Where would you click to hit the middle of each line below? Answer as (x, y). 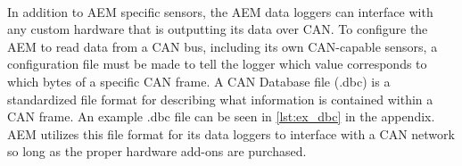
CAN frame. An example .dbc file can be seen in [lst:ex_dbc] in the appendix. (221, 116)
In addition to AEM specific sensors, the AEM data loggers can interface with (220, 11)
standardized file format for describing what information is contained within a (220, 99)
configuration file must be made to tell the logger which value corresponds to (217, 64)
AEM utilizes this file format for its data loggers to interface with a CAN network (231, 133)
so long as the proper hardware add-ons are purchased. (157, 151)
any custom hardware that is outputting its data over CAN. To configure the (218, 29)
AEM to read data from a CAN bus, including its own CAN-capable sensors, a (223, 46)
